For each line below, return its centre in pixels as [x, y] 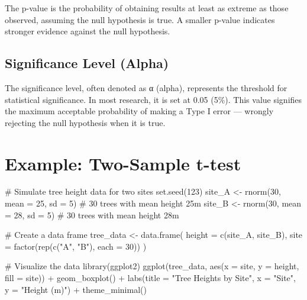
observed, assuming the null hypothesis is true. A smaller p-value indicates [140, 19]
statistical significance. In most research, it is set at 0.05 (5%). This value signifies [153, 99]
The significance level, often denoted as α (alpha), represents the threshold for [146, 87]
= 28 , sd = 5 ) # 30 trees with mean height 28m [92, 214]
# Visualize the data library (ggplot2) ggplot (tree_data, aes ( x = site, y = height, [152, 266]
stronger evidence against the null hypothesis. [88, 31]
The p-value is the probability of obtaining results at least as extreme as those [147, 8]
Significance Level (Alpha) [87, 63]
